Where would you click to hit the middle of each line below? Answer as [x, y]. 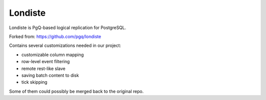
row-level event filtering [46, 62]
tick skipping [34, 82]
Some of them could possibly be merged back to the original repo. [76, 91]
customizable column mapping [52, 55]
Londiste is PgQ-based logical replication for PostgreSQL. [68, 28]
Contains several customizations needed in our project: [65, 46]
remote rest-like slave [44, 68]
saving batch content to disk [50, 75]
